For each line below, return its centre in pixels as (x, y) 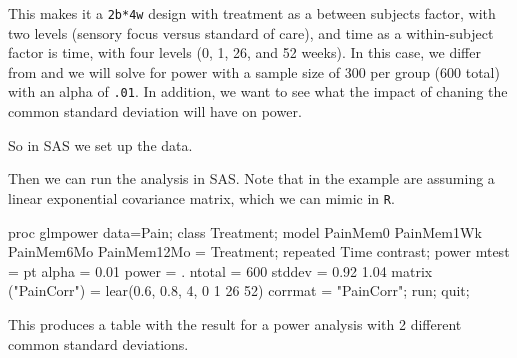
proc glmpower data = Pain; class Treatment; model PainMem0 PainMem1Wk (245, 231)
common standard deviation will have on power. (155, 111)
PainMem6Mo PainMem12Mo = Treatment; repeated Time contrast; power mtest (259, 251)
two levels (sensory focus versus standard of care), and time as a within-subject (251, 32)
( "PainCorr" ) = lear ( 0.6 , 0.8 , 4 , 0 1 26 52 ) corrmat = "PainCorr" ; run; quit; (239, 290)
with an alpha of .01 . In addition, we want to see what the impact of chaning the (258, 91)
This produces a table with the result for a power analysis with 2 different (235, 323)
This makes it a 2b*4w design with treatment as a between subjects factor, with (252, 13)
